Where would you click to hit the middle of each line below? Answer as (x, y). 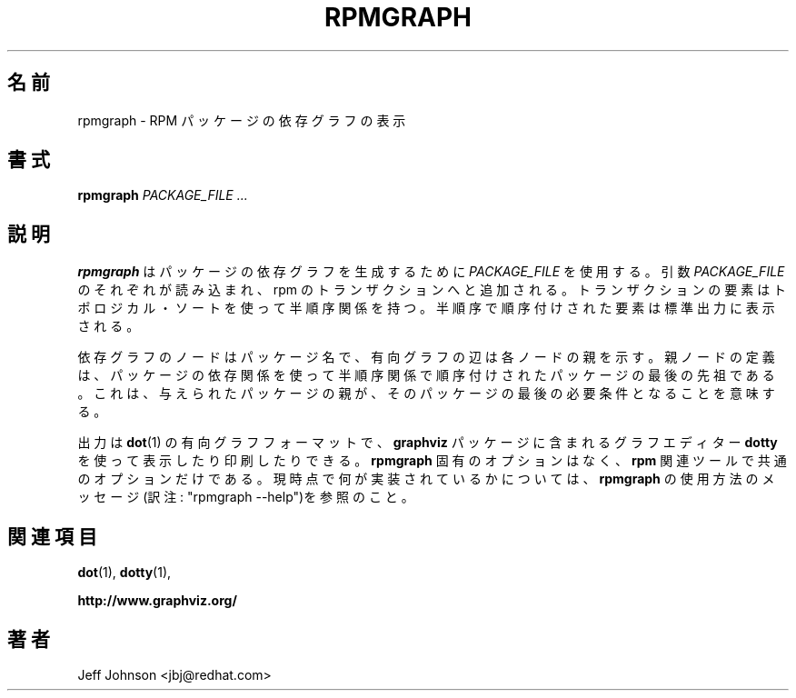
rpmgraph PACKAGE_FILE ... (163, 195)
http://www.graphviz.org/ (157, 601)
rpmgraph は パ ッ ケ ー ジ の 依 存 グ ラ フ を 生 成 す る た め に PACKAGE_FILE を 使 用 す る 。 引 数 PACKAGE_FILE (431, 272)
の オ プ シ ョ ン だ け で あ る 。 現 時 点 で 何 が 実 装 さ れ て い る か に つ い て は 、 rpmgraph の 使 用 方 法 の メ (426, 479)
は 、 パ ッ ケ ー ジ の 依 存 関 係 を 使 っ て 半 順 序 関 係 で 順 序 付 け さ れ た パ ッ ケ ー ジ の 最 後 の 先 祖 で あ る (426, 375)
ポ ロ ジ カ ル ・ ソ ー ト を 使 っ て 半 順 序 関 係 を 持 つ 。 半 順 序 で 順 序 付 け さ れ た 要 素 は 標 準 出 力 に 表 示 (426, 308)
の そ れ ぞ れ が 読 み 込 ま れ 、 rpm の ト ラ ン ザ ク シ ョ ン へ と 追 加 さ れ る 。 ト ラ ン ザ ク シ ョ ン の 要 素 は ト (432, 290)
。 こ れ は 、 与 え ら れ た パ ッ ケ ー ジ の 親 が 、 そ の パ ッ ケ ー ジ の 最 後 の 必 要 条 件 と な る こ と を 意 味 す (426, 394)
